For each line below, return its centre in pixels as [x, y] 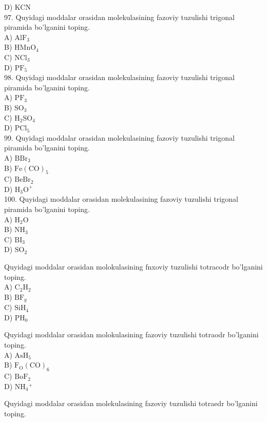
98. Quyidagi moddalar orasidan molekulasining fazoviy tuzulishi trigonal [119, 77]
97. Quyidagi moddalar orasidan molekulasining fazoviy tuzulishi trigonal [119, 17]
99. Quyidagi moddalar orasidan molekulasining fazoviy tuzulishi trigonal [119, 137]
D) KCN [17, 7]
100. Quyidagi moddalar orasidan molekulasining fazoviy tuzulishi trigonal [121, 199]
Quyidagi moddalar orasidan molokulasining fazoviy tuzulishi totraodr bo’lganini [131, 334]
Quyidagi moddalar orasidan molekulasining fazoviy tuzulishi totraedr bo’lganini [131, 403]
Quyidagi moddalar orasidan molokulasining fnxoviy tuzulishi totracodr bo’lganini [133, 267]
